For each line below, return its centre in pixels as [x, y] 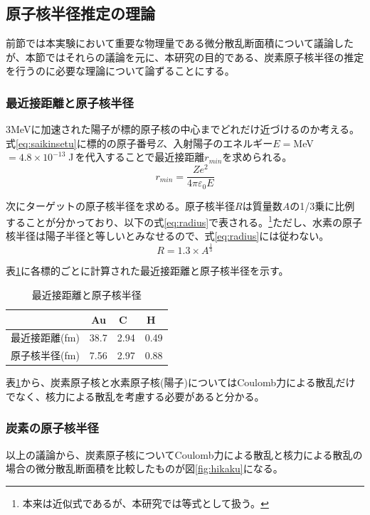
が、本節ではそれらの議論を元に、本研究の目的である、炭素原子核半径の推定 [185, 57]
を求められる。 [257, 157]
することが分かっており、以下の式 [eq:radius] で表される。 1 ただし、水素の [174, 221]
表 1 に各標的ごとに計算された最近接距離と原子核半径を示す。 [147, 271]
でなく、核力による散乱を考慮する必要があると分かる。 [135, 396]
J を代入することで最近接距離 [137, 157]
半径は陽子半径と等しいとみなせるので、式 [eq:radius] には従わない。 [172, 236]
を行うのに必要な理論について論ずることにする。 [120, 71]
